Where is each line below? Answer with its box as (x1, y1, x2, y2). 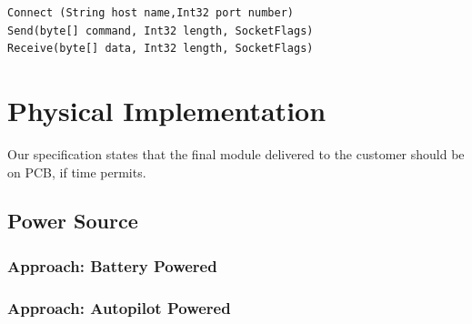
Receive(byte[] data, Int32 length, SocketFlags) (7, 42, 314, 56)
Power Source (7, 207, 138, 235)
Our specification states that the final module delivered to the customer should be (7, 144, 465, 163)
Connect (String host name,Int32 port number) (7, 6, 294, 19)
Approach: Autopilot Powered (7, 296, 231, 319)
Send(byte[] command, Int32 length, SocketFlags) (7, 24, 314, 37)
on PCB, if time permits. (7, 162, 146, 181)
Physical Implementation (7, 91, 326, 128)
